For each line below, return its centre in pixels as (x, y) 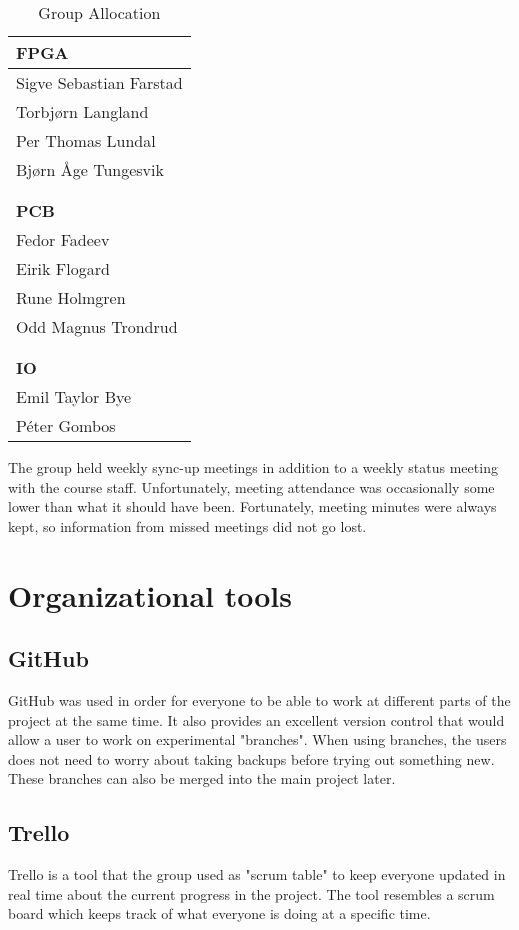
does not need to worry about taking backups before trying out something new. (251, 758)
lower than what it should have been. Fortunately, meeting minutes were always (252, 506)
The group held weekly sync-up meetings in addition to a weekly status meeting (253, 467)
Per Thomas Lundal (86, 140)
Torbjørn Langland (82, 111)
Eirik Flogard (63, 268)
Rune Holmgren (71, 297)
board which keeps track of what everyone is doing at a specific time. (219, 913)
